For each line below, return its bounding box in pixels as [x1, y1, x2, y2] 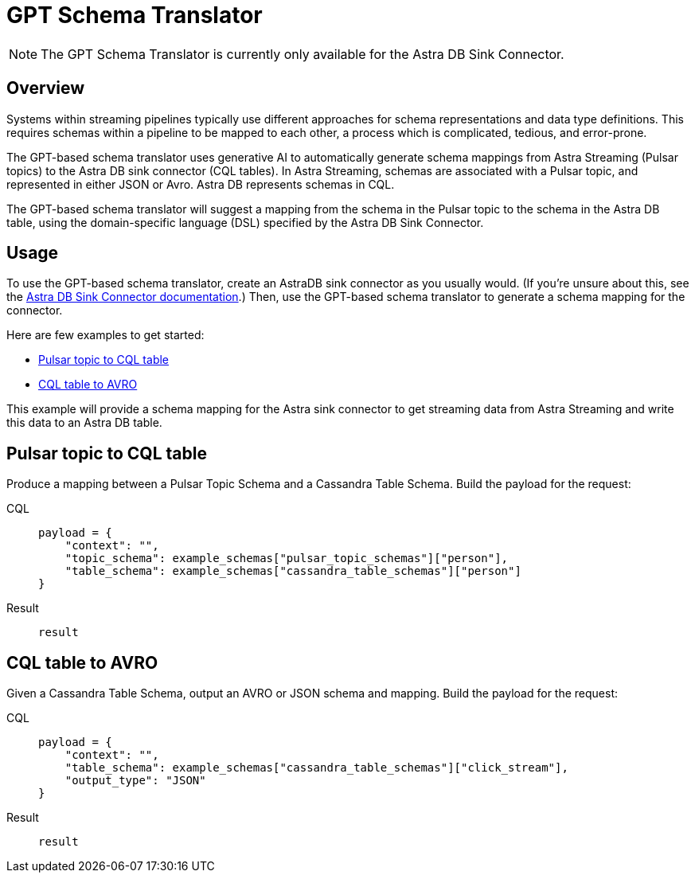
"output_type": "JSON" [64, 774, 206, 787]
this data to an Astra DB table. [6, 416, 162, 430]
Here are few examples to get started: [6, 328, 205, 342]
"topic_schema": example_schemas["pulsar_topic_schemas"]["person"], [64, 552, 509, 565]
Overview [6, 78, 85, 99]
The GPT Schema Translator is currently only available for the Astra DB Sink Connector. [41, 45, 564, 62]
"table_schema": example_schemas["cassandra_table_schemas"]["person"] [64, 565, 521, 578]
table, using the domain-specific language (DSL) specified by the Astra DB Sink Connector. [6, 215, 484, 229]
